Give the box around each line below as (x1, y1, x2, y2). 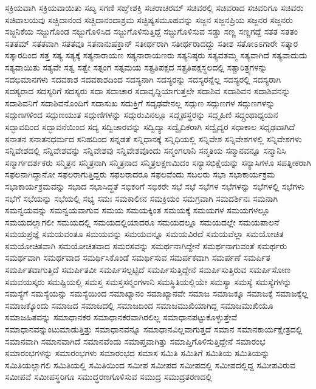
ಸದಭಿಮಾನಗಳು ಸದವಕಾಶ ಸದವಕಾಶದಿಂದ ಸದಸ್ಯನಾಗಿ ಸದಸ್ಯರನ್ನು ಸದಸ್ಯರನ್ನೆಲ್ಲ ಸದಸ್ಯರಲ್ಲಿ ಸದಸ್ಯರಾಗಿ (5, 72, 281, 85)
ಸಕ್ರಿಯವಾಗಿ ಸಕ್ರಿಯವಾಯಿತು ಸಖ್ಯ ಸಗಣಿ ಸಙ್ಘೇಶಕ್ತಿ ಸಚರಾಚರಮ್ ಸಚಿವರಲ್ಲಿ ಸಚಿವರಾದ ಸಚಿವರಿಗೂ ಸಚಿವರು (5, 1, 304, 13)
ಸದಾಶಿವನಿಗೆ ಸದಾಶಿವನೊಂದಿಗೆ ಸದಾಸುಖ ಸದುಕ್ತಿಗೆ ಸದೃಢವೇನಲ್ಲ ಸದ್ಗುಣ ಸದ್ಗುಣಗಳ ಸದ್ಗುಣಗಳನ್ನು (5, 96, 275, 109)
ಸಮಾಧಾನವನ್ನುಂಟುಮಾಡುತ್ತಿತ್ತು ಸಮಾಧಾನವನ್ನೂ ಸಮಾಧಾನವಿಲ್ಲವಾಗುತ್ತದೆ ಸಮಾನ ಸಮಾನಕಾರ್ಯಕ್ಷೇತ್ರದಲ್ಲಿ (5, 323, 303, 336)
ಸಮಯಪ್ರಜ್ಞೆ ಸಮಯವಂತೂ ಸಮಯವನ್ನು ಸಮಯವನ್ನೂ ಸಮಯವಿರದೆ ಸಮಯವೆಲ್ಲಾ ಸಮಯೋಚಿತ (5, 227, 284, 240)
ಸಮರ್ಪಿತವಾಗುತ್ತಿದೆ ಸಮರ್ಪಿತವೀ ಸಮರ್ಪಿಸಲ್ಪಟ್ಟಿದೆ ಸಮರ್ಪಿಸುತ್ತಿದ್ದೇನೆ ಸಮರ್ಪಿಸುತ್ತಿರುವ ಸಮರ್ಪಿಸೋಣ (5, 263, 290, 276)
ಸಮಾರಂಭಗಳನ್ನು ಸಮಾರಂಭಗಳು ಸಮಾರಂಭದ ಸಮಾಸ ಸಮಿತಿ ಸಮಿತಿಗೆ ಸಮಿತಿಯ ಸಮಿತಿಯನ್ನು (5, 346, 270, 359)
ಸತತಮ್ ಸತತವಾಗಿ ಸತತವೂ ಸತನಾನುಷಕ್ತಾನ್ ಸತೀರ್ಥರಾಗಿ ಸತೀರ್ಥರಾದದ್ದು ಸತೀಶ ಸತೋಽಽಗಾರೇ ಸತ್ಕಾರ (5, 36, 298, 49)
